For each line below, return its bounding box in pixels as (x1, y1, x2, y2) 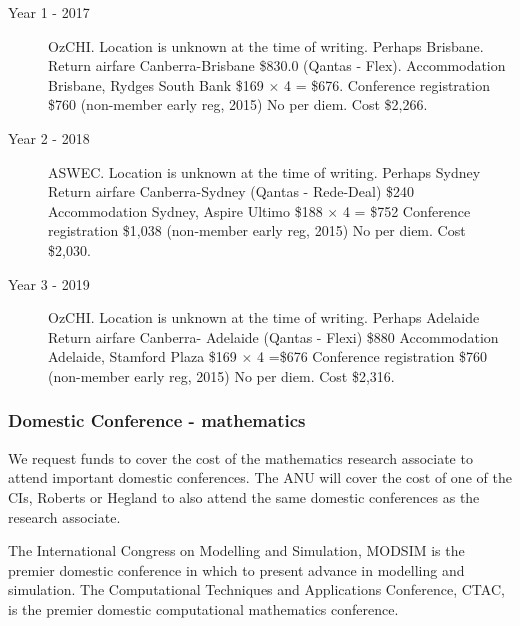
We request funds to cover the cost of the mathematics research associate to (8, 447, 473, 468)
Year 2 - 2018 (8, 127, 90, 148)
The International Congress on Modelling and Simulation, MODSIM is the (8, 540, 465, 561)
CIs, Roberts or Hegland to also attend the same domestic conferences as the (8, 486, 480, 507)
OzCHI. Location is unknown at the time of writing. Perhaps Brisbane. (48, 35, 484, 56)
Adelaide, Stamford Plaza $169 (48, 346, 237, 367)
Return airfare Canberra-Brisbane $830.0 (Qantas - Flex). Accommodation (48, 55, 506, 76)
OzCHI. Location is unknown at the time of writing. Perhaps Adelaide (48, 307, 480, 328)
